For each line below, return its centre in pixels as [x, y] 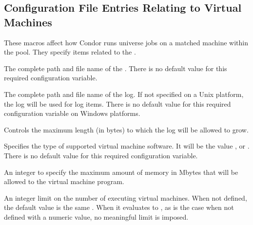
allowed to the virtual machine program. [64, 181]
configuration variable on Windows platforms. [72, 113]
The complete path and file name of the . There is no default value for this [116, 68]
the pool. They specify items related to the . [70, 52]
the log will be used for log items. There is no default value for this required [117, 103]
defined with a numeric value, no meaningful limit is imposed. [96, 216]
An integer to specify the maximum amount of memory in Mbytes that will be [121, 172]
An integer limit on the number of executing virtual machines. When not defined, [126, 197]
